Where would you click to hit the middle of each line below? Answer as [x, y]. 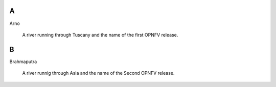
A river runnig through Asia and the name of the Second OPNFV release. [98, 73]
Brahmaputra [23, 62]
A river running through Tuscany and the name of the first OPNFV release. [100, 35]
